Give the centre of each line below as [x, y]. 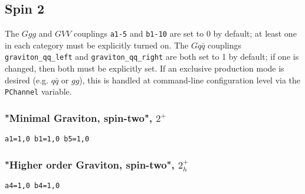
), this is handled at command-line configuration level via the [190, 80]
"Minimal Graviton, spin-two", [79, 117]
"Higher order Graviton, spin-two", [90, 164]
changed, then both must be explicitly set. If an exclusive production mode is [145, 68]
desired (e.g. [27, 80]
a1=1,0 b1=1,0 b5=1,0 [47, 139]
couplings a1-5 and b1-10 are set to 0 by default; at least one [185, 33]
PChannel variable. [38, 91]
